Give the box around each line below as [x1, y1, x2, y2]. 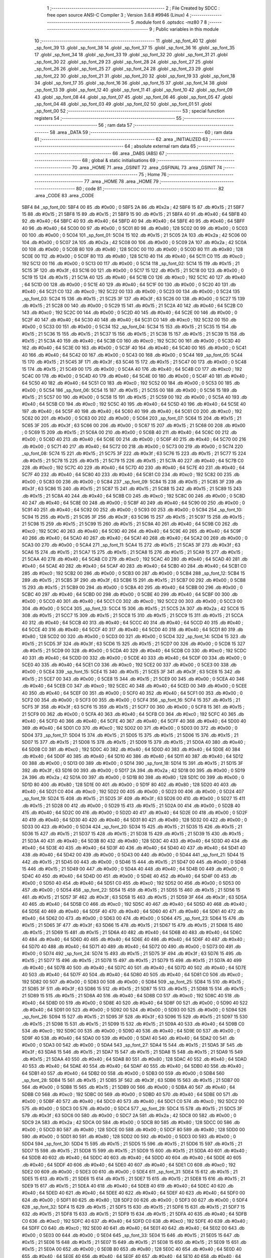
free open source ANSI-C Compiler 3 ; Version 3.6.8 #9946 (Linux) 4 [47, 12, 189, 18]
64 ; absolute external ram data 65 [124, 143, 196, 149]
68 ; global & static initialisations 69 [82, 158, 156, 164]
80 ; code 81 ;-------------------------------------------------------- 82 [76, 185, 224, 191]
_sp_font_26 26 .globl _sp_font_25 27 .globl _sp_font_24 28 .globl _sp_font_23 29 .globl [34, 66, 214, 72]
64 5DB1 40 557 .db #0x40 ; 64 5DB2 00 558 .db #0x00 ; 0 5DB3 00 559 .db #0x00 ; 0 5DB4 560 [22, 1070, 225, 1076]
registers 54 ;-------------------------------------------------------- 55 [34, 115, 182, 121]
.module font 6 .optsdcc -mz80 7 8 [134, 19, 207, 25]
